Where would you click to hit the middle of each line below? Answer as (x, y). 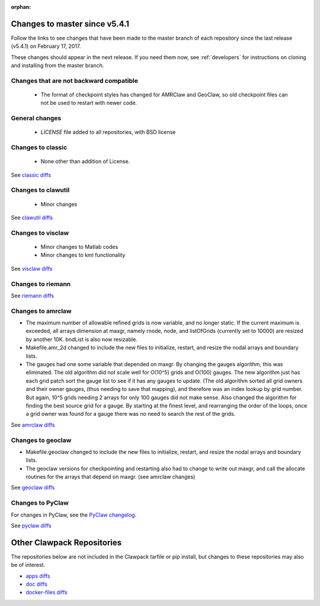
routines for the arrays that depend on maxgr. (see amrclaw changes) (111, 477)
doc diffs (36, 584)
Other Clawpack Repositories (66, 542)
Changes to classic (39, 148)
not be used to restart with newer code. (89, 103)
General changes (36, 118)
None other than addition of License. (85, 161)
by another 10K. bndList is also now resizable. (81, 339)
